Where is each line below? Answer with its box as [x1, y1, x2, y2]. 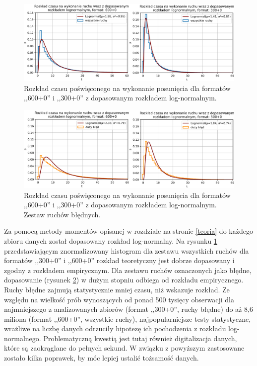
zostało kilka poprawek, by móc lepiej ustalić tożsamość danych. [4, 353, 199, 363]
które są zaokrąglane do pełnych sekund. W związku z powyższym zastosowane [4, 343, 245, 353]
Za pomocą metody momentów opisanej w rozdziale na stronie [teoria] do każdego [4, 226, 253, 236]
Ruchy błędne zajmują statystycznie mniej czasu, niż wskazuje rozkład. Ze [4, 284, 230, 294]
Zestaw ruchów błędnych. [24, 209, 101, 219]
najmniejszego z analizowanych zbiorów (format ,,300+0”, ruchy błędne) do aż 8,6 [4, 304, 253, 314]
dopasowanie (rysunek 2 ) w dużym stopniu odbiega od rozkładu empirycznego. [4, 274, 244, 285]
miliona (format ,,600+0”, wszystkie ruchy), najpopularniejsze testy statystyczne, [4, 313, 251, 324]
